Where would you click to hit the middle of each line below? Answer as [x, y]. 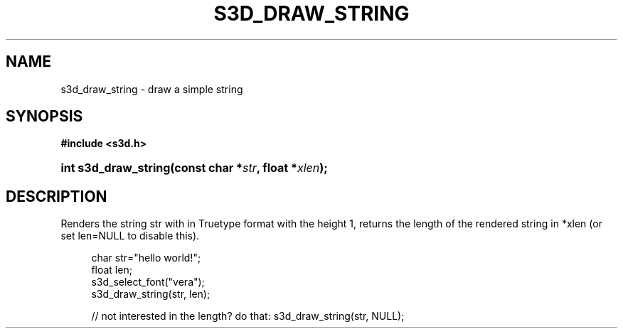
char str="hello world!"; [146, 258]
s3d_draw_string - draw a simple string [152, 89]
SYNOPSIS [44, 117]
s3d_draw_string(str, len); [151, 294]
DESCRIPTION [57, 196]
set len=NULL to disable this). [130, 236]
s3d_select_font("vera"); [148, 282]
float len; [112, 270]
